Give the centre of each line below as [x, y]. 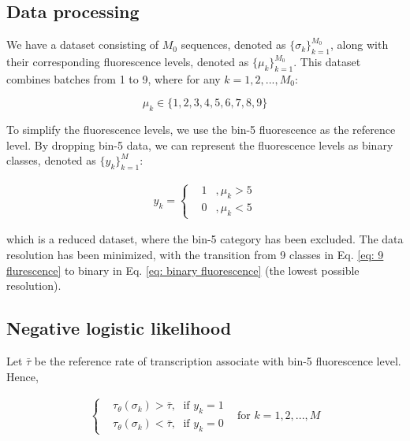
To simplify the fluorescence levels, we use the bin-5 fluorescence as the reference [201, 130]
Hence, [22, 376]
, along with [360, 44]
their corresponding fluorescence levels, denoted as [128, 61]
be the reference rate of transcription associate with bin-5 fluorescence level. [218, 360]
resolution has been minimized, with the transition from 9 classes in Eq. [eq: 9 [195, 254]
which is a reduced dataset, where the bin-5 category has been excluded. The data [205, 239]
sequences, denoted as [233, 44]
